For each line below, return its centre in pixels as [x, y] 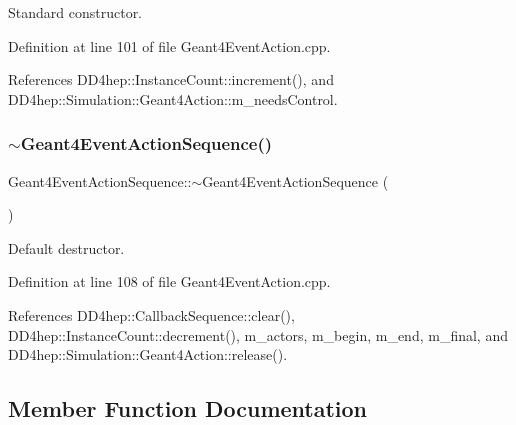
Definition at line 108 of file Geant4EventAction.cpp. [169, 281]
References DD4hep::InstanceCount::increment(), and [171, 79]
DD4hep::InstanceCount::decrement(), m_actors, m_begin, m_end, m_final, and [258, 334]
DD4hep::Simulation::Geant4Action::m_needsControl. [173, 98]
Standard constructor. [75, 12]
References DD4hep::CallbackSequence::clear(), [151, 314]
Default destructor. [66, 247]
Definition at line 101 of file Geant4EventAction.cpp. [169, 45]
